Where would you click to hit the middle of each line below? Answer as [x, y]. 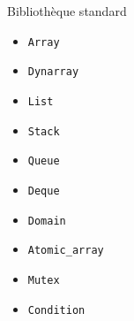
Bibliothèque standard [67, 11]
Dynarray [53, 72]
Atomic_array [66, 251]
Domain [47, 221]
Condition [56, 310]
